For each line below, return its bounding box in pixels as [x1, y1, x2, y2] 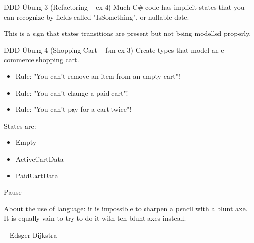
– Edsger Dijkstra [4, 229, 57, 240]
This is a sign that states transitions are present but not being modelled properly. [4, 28, 251, 38]
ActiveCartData [15, 153, 64, 164]
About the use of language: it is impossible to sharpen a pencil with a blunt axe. [4, 203, 248, 213]
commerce [4, 54, 34, 65]
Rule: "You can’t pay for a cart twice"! [15, 104, 132, 114]
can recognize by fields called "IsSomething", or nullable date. [4, 11, 189, 22]
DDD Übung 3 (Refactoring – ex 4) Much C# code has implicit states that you [4, 2, 245, 12]
